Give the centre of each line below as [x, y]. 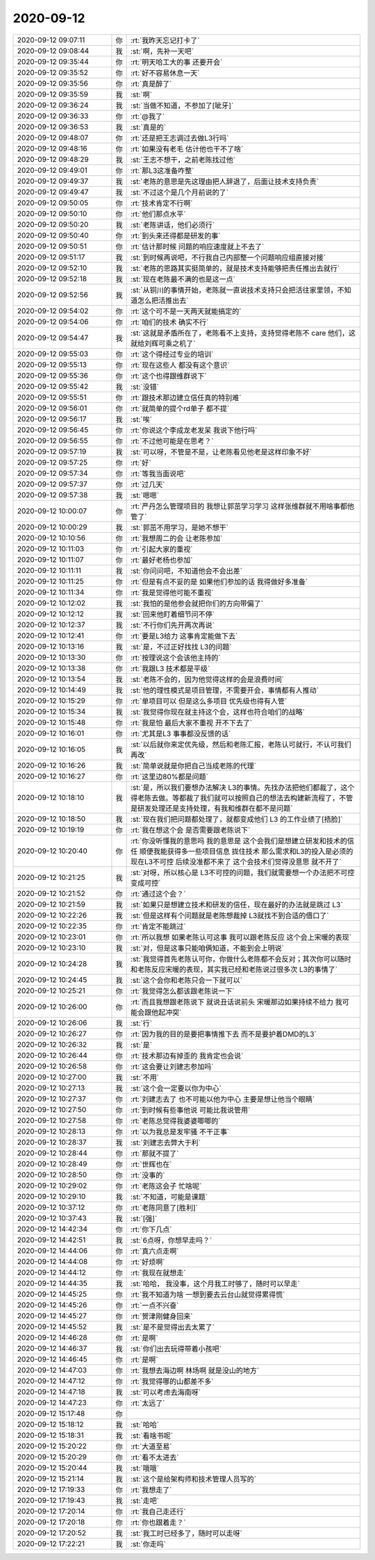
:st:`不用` [145, 1077]
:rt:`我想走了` [151, 1490]
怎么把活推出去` [163, 300]
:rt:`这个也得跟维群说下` [168, 376]
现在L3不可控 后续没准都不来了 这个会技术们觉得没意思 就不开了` [236, 861]
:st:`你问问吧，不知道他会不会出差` [186, 571]
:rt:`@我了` [148, 116]
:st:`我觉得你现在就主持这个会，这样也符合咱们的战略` [218, 712]
